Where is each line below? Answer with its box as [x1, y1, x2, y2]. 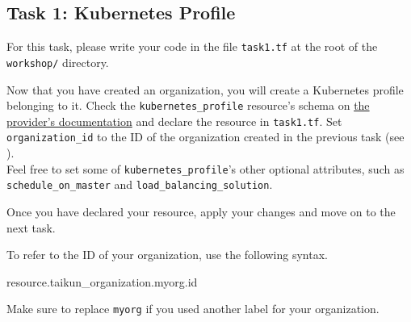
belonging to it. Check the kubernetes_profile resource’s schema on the [6, 97, 370, 114]
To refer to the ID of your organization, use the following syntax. [6, 246, 328, 263]
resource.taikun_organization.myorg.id [6, 273, 198, 290]
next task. [6, 219, 56, 236]
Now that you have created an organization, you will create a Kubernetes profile [6, 81, 404, 98]
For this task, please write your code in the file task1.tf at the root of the [6, 38, 378, 55]
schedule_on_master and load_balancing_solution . [6, 176, 273, 193]
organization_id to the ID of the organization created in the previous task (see [6, 128, 405, 145]
